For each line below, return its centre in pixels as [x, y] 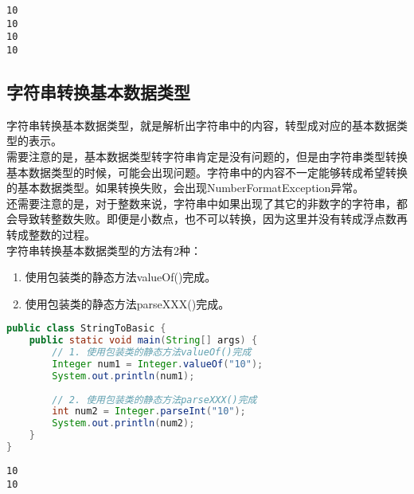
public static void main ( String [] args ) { [143, 341]
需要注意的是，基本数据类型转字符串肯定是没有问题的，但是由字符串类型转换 [207, 157]
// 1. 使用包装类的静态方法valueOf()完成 [152, 353]
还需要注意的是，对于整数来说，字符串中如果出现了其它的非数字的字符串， [201, 203]
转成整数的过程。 [51, 234]
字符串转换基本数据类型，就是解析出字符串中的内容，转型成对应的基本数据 [201, 125]
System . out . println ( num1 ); [123, 376]
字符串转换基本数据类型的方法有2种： [104, 250]
